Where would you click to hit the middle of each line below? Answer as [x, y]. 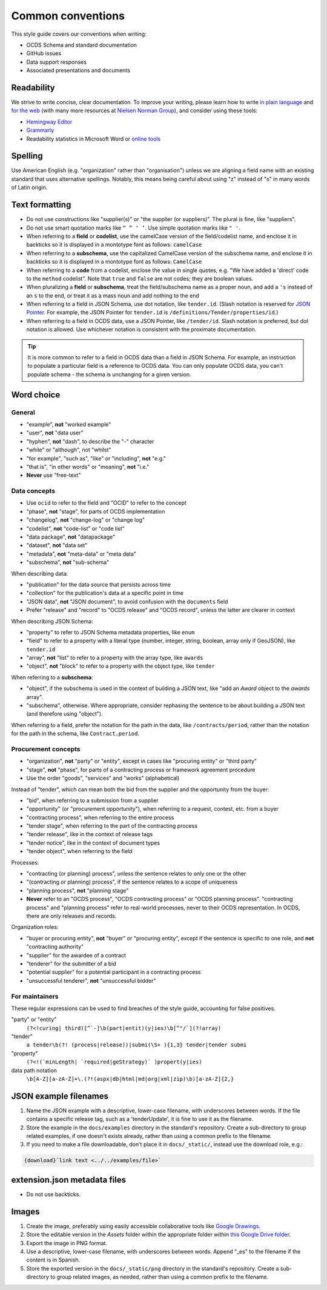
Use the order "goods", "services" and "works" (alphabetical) [103, 778]
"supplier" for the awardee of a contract [76, 955]
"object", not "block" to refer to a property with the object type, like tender [121, 666]
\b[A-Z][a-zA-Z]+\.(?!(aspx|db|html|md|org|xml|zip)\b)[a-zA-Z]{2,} [130, 1079]
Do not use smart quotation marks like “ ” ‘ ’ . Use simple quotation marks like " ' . [133, 228]
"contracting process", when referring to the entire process [100, 817]
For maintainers [35, 996]
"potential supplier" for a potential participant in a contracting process [114, 972]
